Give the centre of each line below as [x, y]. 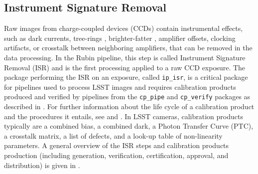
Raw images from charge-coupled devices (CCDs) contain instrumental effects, [124, 28]
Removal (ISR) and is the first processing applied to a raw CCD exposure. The [125, 67]
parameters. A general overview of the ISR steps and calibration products [117, 145]
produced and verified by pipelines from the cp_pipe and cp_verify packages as [127, 96]
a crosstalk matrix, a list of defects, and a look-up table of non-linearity [113, 135]
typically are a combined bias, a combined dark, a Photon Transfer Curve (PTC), [129, 126]
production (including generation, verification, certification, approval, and [116, 155]
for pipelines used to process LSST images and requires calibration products [120, 87]
